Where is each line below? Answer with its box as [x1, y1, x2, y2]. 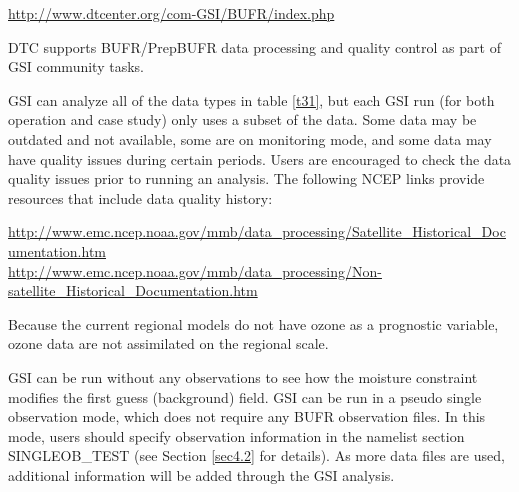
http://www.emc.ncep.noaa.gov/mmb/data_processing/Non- [8, 260, 382, 281]
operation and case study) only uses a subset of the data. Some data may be [8, 109, 477, 130]
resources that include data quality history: [8, 187, 273, 208]
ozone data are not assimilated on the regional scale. [8, 333, 329, 354]
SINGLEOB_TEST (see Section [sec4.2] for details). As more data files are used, [8, 445, 505, 466]
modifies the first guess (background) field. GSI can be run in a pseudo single [8, 386, 482, 407]
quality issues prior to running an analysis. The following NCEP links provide [8, 168, 485, 189]
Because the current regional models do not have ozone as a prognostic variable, [8, 313, 499, 334]
